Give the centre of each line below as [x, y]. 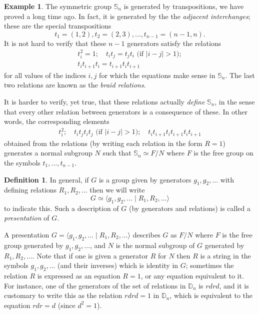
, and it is [234, 285]
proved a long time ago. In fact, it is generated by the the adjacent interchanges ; [127, 16]
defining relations [30, 190]
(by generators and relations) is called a [190, 208]
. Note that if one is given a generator [90, 255]
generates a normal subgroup [48, 153]
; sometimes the [210, 265]
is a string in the [225, 255]
